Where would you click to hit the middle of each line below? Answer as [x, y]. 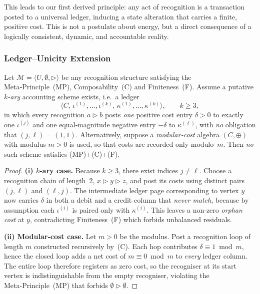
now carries [21, 200]
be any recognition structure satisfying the [126, 77]
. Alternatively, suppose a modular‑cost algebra [147, 134]
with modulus [25, 144]
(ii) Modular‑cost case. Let [50, 236]
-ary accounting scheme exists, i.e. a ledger [73, 96]
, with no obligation [225, 124]
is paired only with [101, 209]
